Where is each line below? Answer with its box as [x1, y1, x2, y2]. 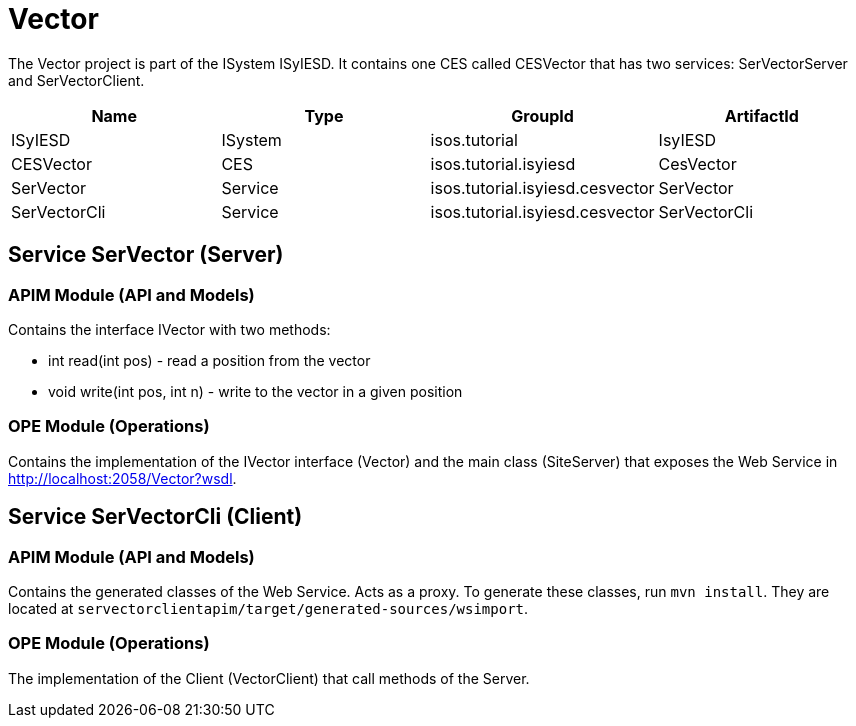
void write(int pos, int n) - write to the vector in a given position [48, 382, 463, 400]
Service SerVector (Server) [8, 242, 284, 268]
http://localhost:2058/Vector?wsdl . [8, 469, 237, 487]
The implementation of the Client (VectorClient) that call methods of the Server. [8, 669, 530, 687]
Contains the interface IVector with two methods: [8, 320, 331, 338]
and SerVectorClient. [8, 71, 145, 89]
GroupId [511, 105, 574, 126]
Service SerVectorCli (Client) [8, 504, 303, 530]
